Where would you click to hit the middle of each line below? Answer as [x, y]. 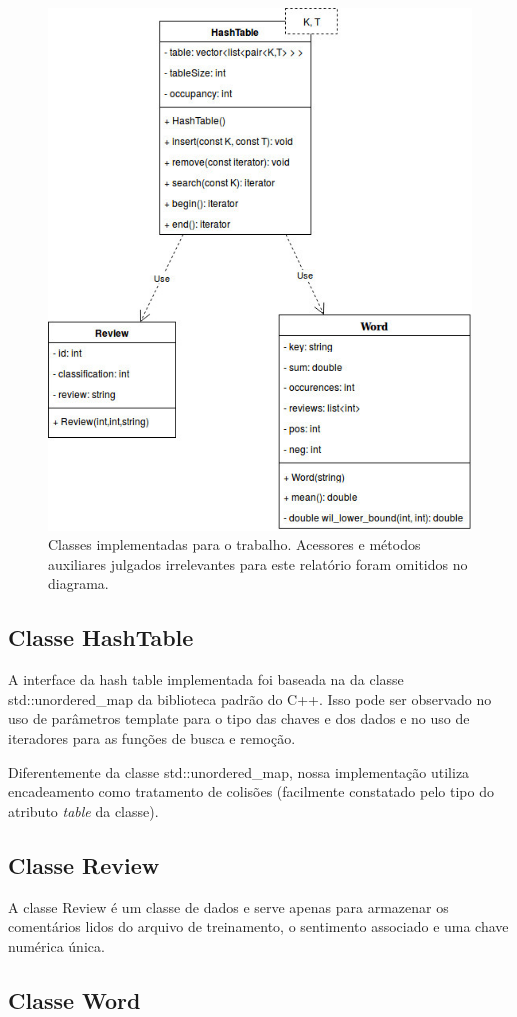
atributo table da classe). [83, 810]
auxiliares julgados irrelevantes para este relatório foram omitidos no [258, 563]
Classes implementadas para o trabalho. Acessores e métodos [234, 544]
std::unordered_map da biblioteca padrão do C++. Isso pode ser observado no [250, 698]
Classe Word [74, 999]
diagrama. [78, 583]
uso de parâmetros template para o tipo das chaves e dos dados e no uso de [239, 718]
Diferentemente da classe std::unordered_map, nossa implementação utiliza [239, 771]
